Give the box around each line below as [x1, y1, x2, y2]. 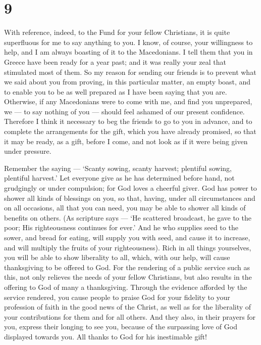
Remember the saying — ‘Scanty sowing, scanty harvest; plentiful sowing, [4, 162, 232, 173]
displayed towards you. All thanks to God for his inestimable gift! [4, 331, 207, 341]
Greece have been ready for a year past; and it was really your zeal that [4, 56, 226, 67]
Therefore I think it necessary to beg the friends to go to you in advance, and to [4, 116, 252, 126]
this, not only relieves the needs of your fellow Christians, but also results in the [4, 272, 252, 282]
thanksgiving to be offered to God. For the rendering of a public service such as [4, 262, 250, 272]
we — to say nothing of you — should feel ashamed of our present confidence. [4, 106, 245, 116]
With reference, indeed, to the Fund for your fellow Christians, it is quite [4, 27, 230, 37]
